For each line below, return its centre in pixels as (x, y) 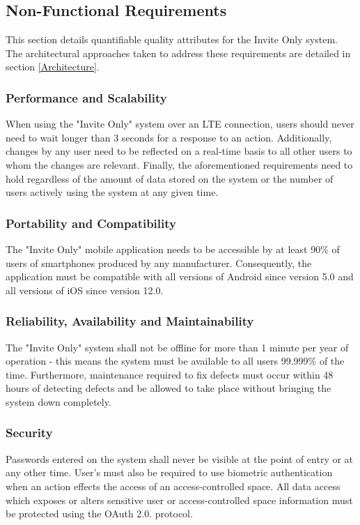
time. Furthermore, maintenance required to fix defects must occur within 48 (170, 374)
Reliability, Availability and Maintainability (130, 321)
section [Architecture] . (53, 67)
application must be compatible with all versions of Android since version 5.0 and (180, 276)
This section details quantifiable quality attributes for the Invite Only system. (172, 39)
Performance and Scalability (86, 97)
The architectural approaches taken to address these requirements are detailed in (178, 53)
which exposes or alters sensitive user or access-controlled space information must (179, 500)
